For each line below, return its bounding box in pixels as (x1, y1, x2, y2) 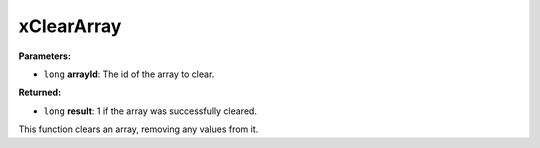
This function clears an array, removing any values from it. (18, 123, 259, 135)
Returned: (18, 86, 62, 99)
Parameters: (18, 50, 72, 62)
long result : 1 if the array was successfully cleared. (43, 105, 257, 117)
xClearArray (18, 15, 122, 37)
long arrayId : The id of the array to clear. (43, 68, 215, 80)
